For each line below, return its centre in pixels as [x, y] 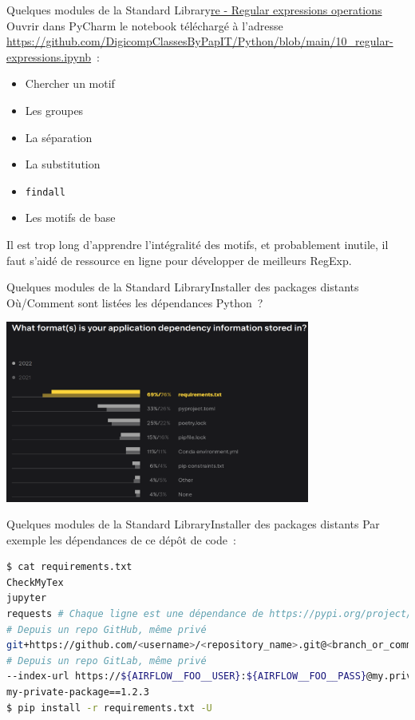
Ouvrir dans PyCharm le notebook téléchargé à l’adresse [145, 25]
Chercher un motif [70, 83]
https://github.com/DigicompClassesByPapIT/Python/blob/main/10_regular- [200, 41]
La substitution [63, 164]
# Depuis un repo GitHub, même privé [107, 629]
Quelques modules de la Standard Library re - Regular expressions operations [194, 10]
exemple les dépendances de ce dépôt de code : [121, 539]
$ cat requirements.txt [69, 567]
